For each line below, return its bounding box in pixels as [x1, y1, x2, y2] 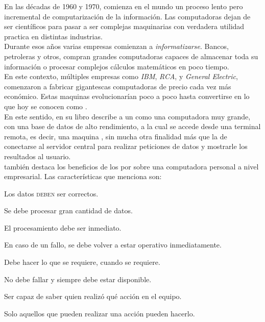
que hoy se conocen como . [4, 101, 87, 111]
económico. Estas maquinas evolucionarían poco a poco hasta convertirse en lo [4, 91, 250, 102]
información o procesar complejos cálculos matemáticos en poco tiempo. [4, 61, 229, 71]
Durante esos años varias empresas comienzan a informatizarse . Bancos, [4, 41, 229, 52]
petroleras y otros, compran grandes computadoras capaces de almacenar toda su [4, 51, 258, 61]
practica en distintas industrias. [4, 31, 103, 41]
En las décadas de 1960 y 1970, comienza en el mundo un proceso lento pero [4, 1, 243, 11]
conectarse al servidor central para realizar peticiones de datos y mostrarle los [4, 141, 248, 152]
